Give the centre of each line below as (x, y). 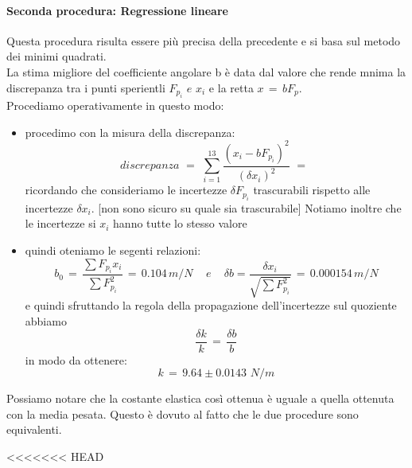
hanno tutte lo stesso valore (180, 223)
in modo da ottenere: (76, 359)
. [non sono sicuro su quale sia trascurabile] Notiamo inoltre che (246, 207)
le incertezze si (60, 223)
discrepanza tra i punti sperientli (86, 87)
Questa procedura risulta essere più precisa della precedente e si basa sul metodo (204, 40)
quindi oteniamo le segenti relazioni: (113, 250)
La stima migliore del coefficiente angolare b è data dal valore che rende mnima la (206, 71)
